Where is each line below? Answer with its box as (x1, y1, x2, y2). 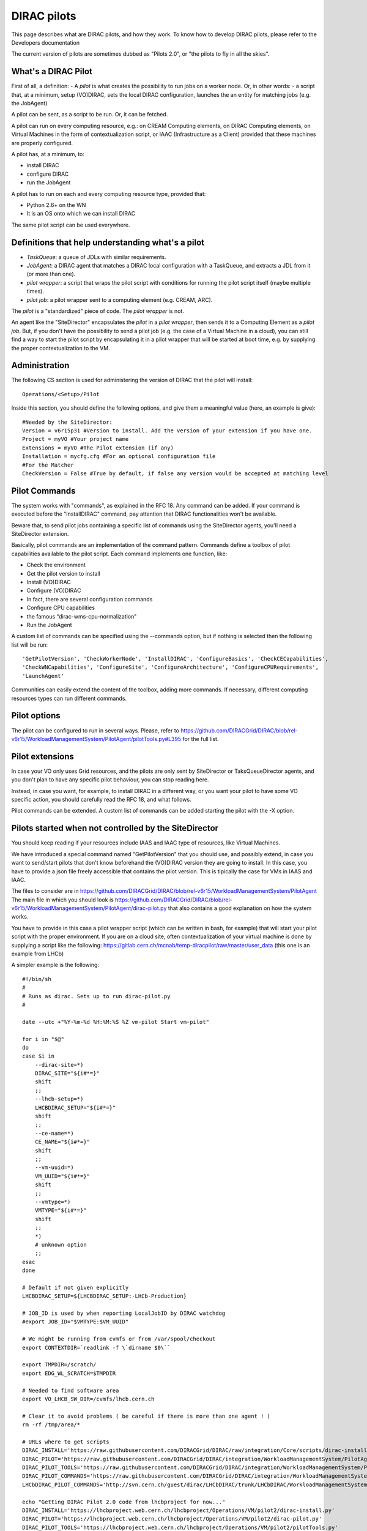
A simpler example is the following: (11, 961, 100, 969)
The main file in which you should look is (11, 896, 114, 903)
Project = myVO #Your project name (22, 435, 129, 443)
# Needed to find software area (22, 1387, 119, 1394)
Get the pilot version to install (26, 570, 100, 577)
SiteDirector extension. (11, 530, 69, 538)
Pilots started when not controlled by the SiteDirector (11, 823, 219, 833)
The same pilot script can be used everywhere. (11, 221, 130, 228)
